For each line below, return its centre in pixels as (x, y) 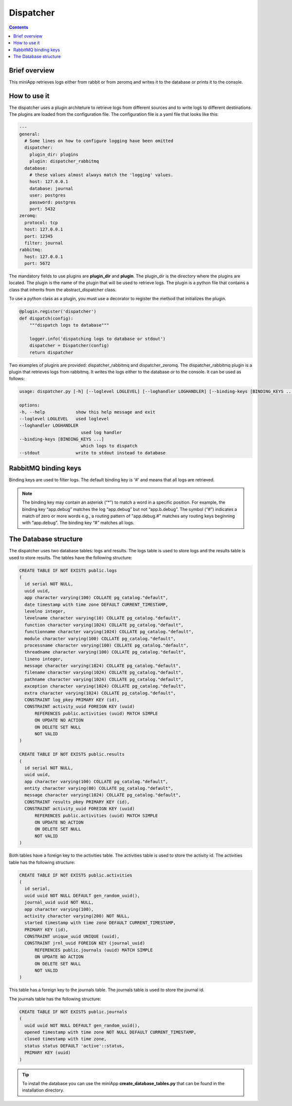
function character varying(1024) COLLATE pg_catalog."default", (104, 625)
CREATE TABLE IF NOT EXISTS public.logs (68, 570)
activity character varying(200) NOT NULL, (77, 916)
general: (30, 134)
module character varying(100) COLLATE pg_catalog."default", (100, 638)
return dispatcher (51, 352)
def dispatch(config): (46, 318)
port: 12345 (39, 236)
